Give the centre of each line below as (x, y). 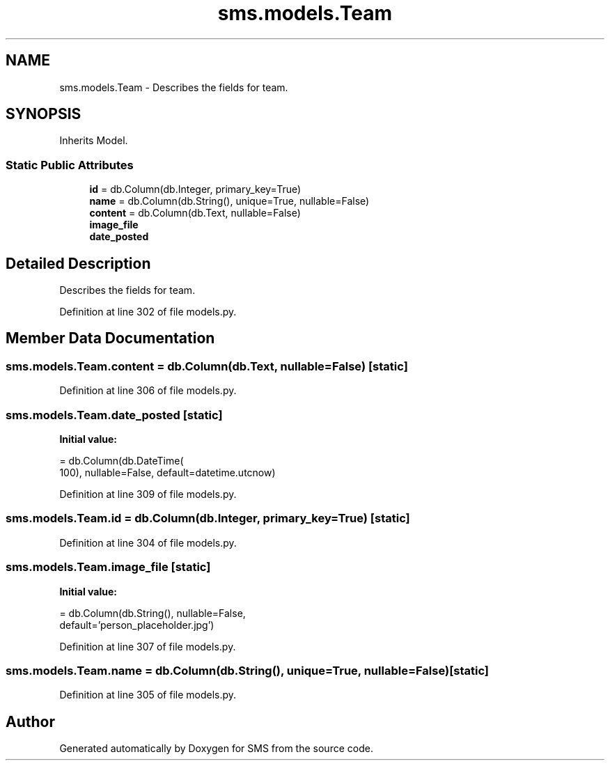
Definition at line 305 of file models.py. (148, 695)
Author (30, 721)
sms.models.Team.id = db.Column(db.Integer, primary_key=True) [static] (208, 518)
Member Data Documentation (110, 338)
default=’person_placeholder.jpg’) (137, 625)
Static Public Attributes (70, 165)
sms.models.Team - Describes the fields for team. (174, 87)
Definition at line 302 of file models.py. (148, 312)
